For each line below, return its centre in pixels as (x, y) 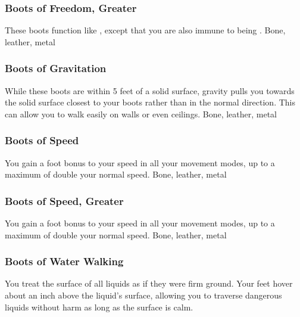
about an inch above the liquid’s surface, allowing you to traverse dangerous (143, 295)
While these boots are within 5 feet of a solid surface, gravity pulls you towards (150, 90)
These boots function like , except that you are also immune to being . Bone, (145, 30)
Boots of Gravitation (56, 68)
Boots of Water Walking (64, 261)
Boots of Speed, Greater (64, 201)
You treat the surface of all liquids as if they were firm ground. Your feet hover (149, 283)
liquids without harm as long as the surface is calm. (99, 307)
